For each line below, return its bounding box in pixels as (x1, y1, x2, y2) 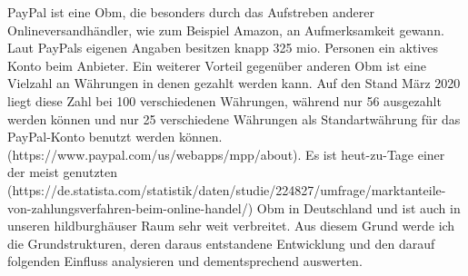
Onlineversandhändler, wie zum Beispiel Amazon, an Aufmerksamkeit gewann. (7, 20, 444, 39)
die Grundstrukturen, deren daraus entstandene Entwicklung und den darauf (7, 233, 435, 252)
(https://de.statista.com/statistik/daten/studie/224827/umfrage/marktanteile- (7, 180, 446, 199)
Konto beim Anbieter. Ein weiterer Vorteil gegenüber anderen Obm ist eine (7, 55, 426, 74)
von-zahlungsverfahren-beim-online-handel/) (7, 198, 254, 217)
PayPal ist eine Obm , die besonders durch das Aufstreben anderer (7, 3, 374, 21)
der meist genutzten (7, 163, 118, 182)
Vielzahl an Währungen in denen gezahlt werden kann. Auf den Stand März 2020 (7, 74, 461, 93)
